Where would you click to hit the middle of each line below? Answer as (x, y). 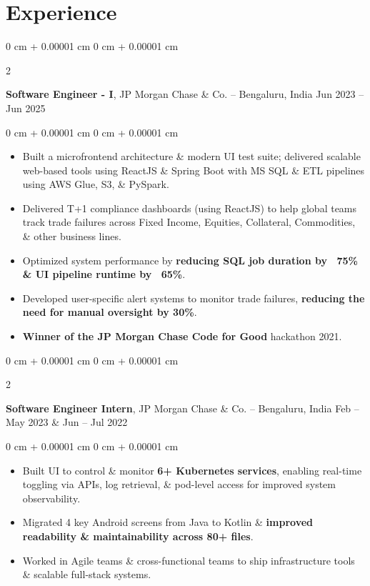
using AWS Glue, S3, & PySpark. (96, 184)
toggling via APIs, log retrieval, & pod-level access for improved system (179, 484)
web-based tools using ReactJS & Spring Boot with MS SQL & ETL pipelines (194, 170)
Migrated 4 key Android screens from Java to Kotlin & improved (168, 522)
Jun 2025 (26, 108)
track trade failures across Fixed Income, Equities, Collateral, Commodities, (189, 222)
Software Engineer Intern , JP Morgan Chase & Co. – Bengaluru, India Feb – (182, 408)
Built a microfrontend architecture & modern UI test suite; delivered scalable (191, 156)
